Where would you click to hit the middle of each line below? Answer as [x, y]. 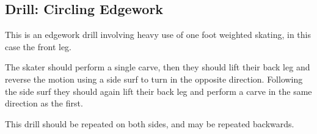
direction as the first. [44, 103]
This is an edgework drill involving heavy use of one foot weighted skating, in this [158, 35]
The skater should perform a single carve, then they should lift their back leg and [158, 67]
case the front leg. [38, 46]
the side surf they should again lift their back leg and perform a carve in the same [158, 91]
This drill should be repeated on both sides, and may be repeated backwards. [150, 123]
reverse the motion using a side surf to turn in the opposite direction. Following [154, 79]
